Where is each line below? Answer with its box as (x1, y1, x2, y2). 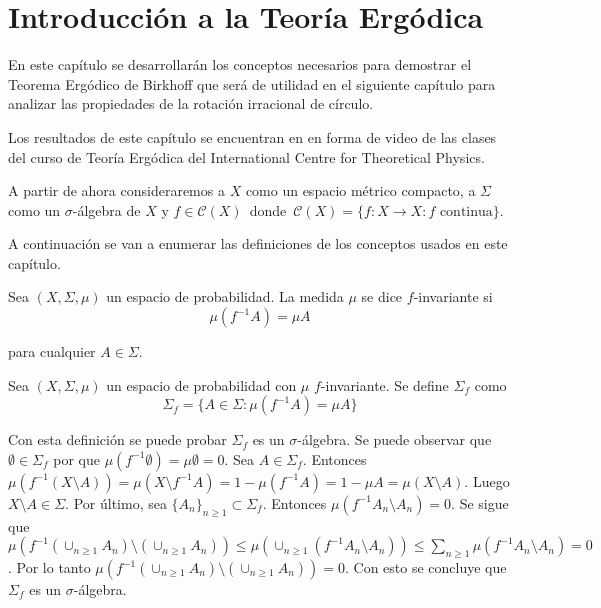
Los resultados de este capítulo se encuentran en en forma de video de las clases (8, 126, 497, 147)
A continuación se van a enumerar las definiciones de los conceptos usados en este (8, 233, 508, 254)
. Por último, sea (65, 492, 167, 513)
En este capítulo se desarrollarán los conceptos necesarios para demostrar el (8, 54, 472, 75)
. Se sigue (451, 492, 509, 513)
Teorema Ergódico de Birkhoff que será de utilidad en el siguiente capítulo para (8, 73, 496, 94)
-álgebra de (72, 199, 141, 220)
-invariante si (413, 286, 493, 307)
